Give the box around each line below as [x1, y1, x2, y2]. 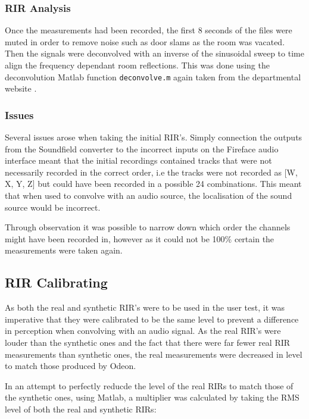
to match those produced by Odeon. [5, 359, 136, 372]
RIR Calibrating [5, 273, 108, 292]
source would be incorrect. [5, 201, 101, 213]
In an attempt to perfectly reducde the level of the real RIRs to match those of [5, 379, 294, 392]
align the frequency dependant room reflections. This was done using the [5, 59, 270, 71]
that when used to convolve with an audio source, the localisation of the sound [5, 189, 292, 202]
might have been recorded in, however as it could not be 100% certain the [5, 232, 274, 245]
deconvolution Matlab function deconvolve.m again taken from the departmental [5, 70, 301, 83]
